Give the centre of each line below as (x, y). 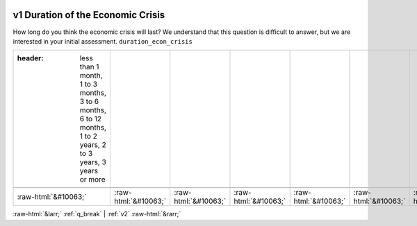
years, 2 (93, 145)
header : (31, 58)
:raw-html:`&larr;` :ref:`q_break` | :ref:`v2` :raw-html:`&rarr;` (97, 214)
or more (92, 180)
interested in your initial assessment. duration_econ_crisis (103, 41)
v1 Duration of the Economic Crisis (89, 15)
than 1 (89, 67)
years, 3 (93, 162)
